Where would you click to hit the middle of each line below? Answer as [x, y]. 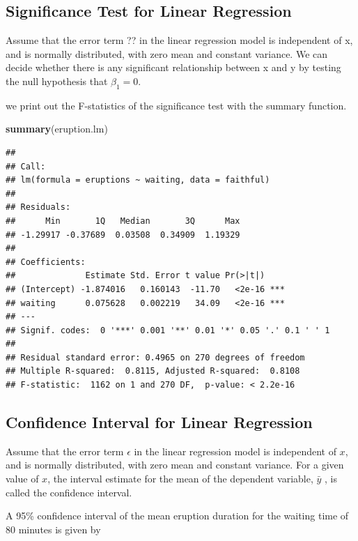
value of [22, 479]
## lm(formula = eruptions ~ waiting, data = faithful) [138, 180]
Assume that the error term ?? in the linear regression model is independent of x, [179, 40]
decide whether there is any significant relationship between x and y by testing [173, 67]
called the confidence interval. [69, 492]
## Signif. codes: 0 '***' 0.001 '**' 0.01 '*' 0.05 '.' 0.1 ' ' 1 [168, 330]
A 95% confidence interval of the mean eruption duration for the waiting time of [177, 516]
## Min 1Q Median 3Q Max [123, 221]
